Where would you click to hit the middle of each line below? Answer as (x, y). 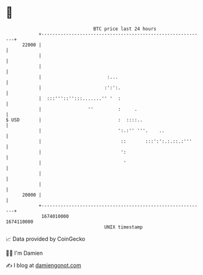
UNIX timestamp (124, 227)
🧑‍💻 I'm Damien (24, 253)
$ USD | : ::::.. (74, 120)
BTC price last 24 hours (125, 29)
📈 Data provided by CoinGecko (46, 239)
